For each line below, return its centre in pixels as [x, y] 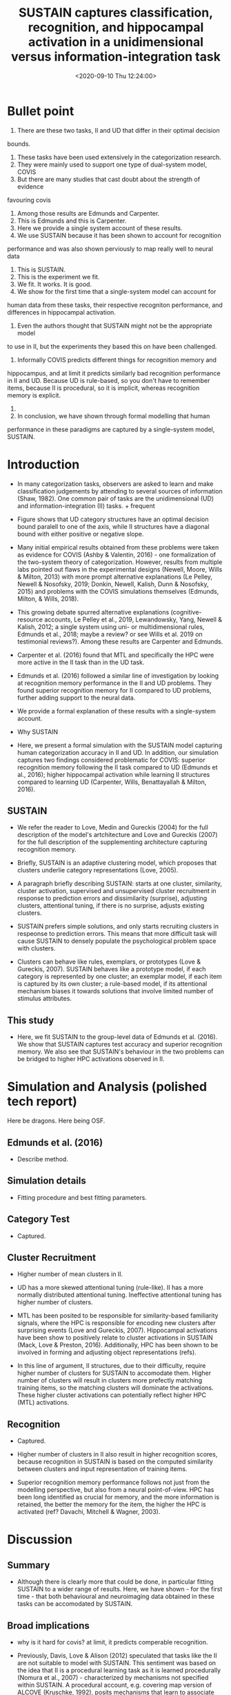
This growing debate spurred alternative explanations [93, 612]
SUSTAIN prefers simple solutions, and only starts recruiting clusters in [118, 926]
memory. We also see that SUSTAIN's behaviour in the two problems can [120, 1051]
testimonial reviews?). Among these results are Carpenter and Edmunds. [120, 642]
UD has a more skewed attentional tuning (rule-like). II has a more [110, 1288]
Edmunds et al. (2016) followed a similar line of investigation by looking [118, 675]
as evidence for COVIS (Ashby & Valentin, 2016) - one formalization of [116, 554]
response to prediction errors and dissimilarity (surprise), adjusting [112, 898]
